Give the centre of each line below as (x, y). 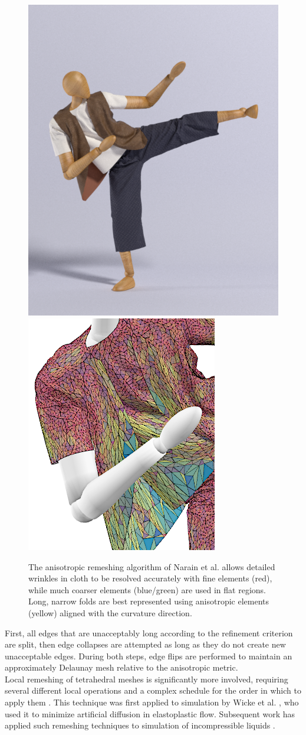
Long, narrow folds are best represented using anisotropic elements (149, 601)
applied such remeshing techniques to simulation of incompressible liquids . (140, 725)
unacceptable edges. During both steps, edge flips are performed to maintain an (149, 656)
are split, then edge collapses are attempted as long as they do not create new (145, 644)
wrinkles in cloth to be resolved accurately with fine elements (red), (150, 578)
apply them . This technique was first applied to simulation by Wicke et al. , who (152, 702)
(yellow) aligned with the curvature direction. (110, 612)
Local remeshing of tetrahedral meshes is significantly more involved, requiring (147, 679)
